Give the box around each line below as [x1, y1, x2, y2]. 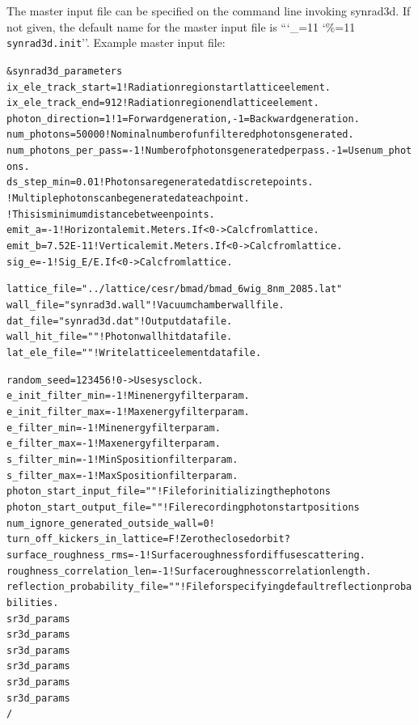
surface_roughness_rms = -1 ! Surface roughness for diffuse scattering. [6, 549, 365, 561]
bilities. [6, 596, 59, 608]
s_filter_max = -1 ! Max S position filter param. [6, 469, 239, 481]
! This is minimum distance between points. [6, 208, 215, 220]
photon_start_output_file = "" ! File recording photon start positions [6, 501, 360, 513]
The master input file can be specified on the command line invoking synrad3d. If [6, 2, 411, 19]
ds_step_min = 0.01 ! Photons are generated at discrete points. [6, 176, 314, 189]
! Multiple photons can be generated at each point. [6, 193, 250, 205]
